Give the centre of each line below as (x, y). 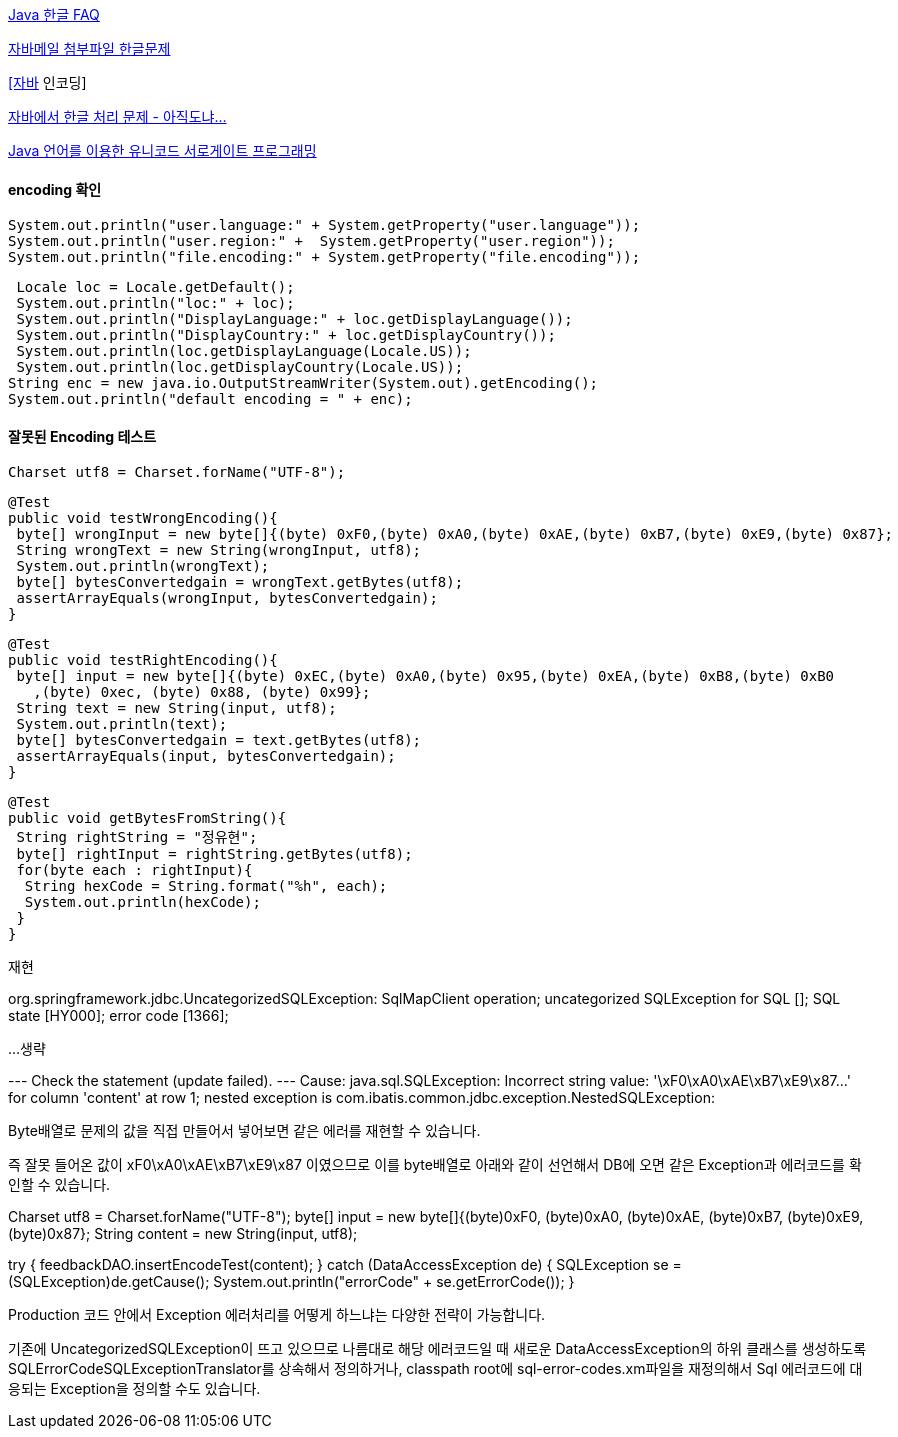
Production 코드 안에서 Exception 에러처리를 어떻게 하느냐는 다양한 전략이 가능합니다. (277, 1315)
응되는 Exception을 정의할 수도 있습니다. (134, 1389)
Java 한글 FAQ (54, 14)
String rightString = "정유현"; (137, 837)
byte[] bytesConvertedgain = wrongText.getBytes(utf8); (240, 582)
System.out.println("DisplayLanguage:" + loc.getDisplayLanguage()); (294, 319)
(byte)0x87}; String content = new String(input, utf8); (183, 1234)
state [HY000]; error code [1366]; (118, 1016)
